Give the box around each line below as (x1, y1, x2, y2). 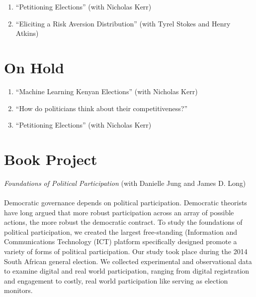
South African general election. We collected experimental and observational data (4, 256, 252, 266)
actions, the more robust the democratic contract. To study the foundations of (4, 217, 243, 227)
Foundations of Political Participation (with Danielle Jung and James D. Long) (4, 177, 246, 188)
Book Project (4, 148, 97, 169)
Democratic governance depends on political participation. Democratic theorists (4, 197, 247, 207)
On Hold (4, 57, 64, 77)
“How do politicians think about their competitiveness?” (15, 103, 188, 113)
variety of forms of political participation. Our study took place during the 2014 (4, 246, 248, 256)
